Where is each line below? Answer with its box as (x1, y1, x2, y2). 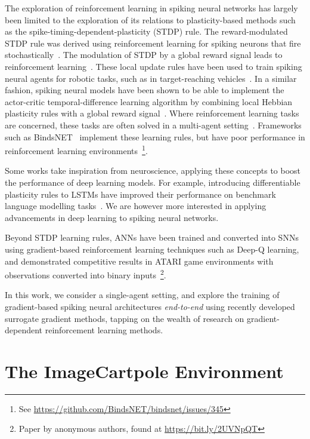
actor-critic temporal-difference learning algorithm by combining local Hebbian (5, 95, 293, 108)
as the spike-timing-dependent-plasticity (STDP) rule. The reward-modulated (5, 25, 288, 38)
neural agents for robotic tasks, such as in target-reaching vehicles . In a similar (5, 72, 297, 84)
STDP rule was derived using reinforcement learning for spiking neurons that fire (5, 36, 301, 49)
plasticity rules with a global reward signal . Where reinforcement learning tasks (5, 107, 299, 119)
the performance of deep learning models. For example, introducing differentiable (5, 176, 300, 188)
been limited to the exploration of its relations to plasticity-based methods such (5, 13, 296, 26)
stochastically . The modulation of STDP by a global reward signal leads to (5, 48, 283, 61)
